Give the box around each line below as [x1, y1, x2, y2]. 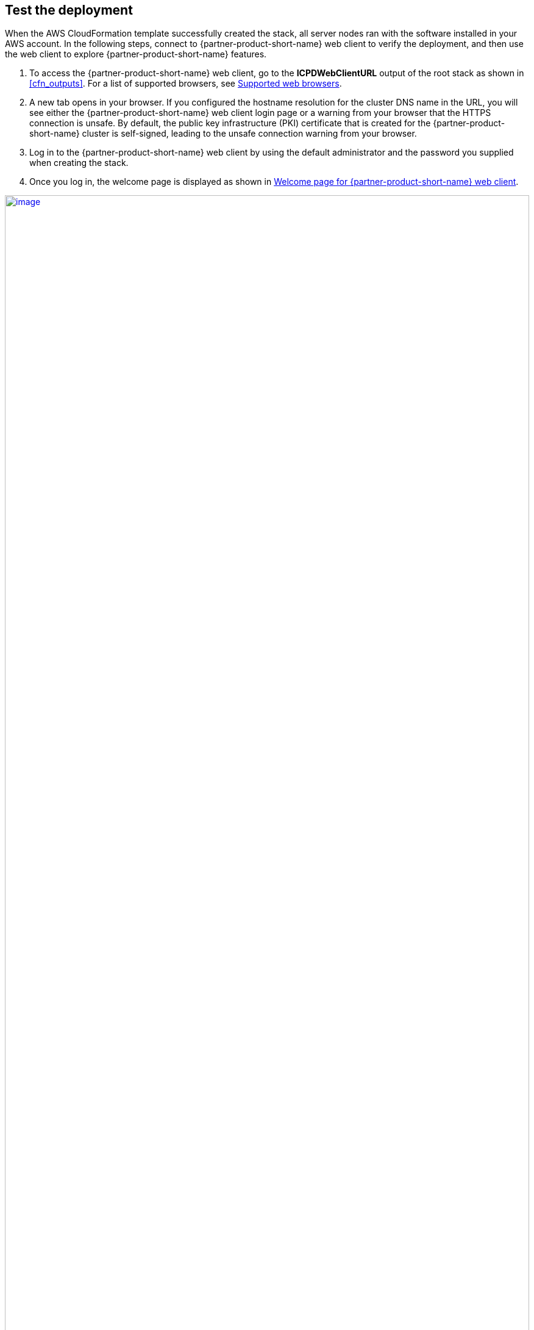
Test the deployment [5, 2, 133, 18]
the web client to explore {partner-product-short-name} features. [5, 49, 267, 60]
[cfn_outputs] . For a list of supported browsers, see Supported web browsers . [29, 78, 342, 89]
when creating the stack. [29, 157, 129, 168]
